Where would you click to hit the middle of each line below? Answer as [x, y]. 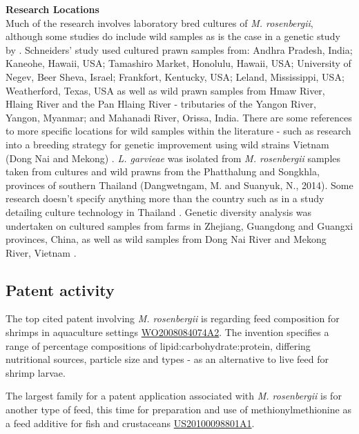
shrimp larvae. [36, 372]
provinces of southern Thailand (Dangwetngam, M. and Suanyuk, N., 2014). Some [179, 185]
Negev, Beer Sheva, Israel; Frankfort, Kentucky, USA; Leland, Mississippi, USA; [175, 76]
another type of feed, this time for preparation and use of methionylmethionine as [178, 410]
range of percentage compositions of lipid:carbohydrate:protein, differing [158, 345]
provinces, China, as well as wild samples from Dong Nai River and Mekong [166, 239]
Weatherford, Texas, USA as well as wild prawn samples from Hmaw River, [165, 90]
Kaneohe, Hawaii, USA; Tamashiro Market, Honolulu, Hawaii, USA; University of [178, 63]
